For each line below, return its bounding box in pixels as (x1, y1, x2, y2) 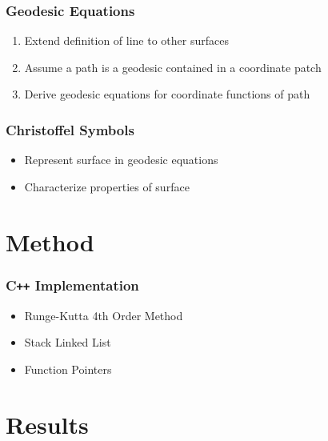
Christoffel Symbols (6, 119, 134, 139)
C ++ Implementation (6, 275, 139, 295)
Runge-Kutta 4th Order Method (24, 307, 183, 323)
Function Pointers (24, 360, 112, 377)
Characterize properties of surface (24, 178, 190, 194)
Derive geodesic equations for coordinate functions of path (24, 86, 310, 102)
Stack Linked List (24, 334, 111, 351)
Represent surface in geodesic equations (24, 151, 218, 168)
